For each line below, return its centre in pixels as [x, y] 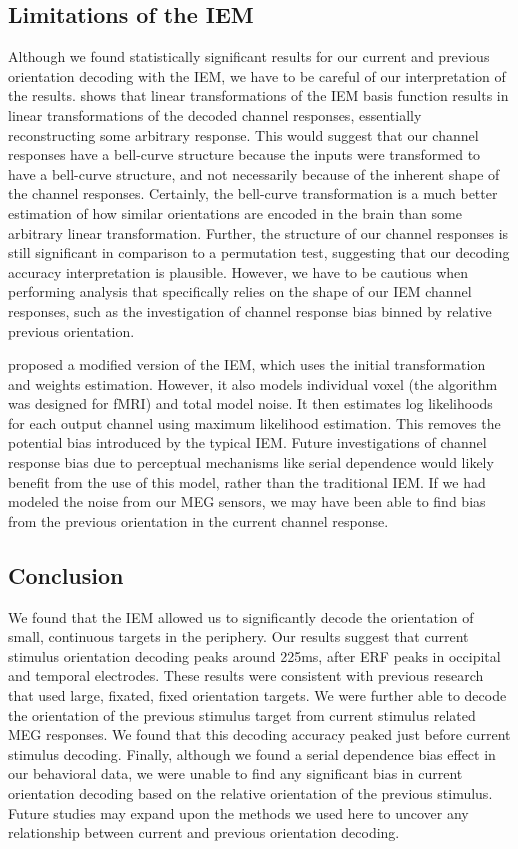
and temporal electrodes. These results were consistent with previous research [246, 675]
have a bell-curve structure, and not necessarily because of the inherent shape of [254, 173]
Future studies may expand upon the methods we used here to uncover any [238, 812]
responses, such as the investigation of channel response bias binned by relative [250, 310]
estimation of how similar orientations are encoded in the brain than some [235, 212]
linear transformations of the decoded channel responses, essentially [215, 114]
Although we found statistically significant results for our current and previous [249, 56]
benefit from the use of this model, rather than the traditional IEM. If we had [247, 481]
